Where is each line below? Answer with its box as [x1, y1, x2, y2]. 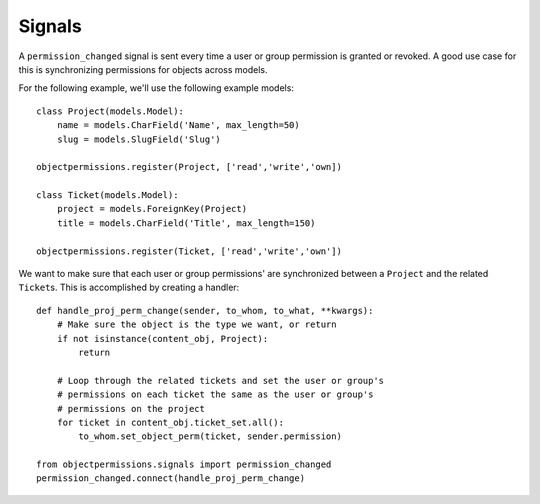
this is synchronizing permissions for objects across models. [18, 63, 269, 75]
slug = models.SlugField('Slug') [56, 133, 222, 145]
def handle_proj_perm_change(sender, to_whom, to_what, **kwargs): [36, 305, 374, 316]
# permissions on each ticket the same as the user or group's [56, 389, 374, 400]
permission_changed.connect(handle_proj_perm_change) [36, 473, 305, 484]
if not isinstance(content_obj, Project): [56, 333, 269, 344]
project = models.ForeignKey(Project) [56, 203, 248, 215]
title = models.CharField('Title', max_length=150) [56, 217, 316, 229]
